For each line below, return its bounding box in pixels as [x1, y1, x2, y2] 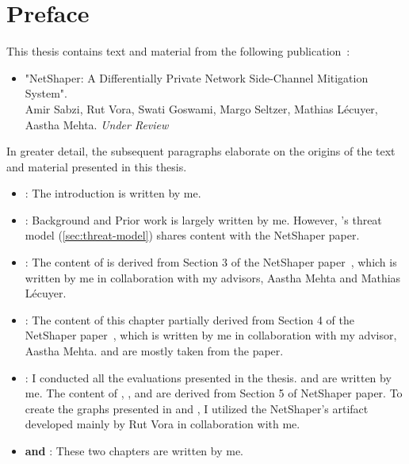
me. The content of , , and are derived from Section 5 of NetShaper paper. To [25, 385, 403, 401]
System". [25, 85, 67, 102]
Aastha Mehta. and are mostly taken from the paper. [25, 343, 284, 359]
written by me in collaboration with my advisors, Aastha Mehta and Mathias [25, 269, 401, 286]
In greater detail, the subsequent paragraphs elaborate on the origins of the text [6, 143, 396, 159]
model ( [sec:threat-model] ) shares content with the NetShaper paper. [25, 227, 360, 244]
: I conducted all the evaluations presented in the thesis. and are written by [25, 369, 392, 385]
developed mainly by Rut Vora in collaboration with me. [25, 416, 300, 432]
